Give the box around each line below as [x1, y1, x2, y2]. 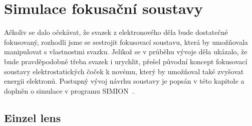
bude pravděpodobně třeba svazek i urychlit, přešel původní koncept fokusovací [4, 56, 247, 66]
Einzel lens [4, 110, 61, 125]
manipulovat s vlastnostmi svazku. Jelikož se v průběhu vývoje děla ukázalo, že [4, 46, 247, 57]
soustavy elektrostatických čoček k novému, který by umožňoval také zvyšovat [4, 66, 244, 76]
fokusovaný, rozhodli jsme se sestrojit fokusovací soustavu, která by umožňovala [4, 36, 248, 47]
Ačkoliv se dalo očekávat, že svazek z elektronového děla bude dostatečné [4, 27, 228, 37]
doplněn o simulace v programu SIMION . [4, 85, 134, 96]
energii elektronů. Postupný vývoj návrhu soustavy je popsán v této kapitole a [4, 76, 244, 86]
